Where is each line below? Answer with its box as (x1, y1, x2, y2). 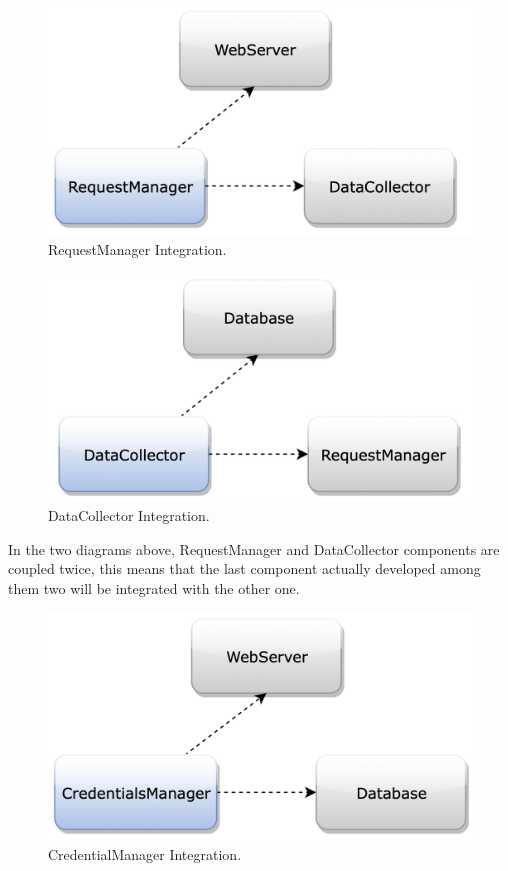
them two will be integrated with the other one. (8, 578, 300, 599)
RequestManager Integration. (48, 239, 227, 260)
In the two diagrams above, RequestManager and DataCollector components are (8, 538, 500, 559)
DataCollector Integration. (48, 505, 210, 526)
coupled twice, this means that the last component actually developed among (8, 558, 481, 579)
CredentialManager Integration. (48, 843, 242, 864)
